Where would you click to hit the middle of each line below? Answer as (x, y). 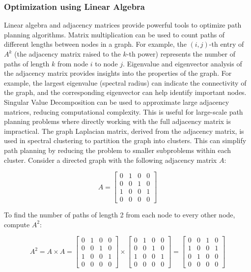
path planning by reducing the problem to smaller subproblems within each (118, 150)
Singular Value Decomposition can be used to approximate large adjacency (117, 102)
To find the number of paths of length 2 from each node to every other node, (120, 215)
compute (17, 224)
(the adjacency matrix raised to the (68, 54)
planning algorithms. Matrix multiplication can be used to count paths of (114, 34)
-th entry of (226, 44)
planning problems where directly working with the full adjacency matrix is (117, 121)
